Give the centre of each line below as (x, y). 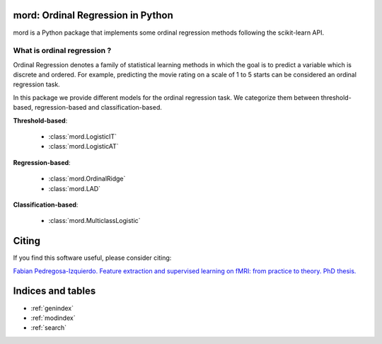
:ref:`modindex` (53, 318)
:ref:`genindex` (52, 308)
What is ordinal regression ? (62, 51)
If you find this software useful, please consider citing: (92, 258)
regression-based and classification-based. (98, 108)
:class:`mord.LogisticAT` (84, 147)
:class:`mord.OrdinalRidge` (87, 179)
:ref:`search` (49, 328)
